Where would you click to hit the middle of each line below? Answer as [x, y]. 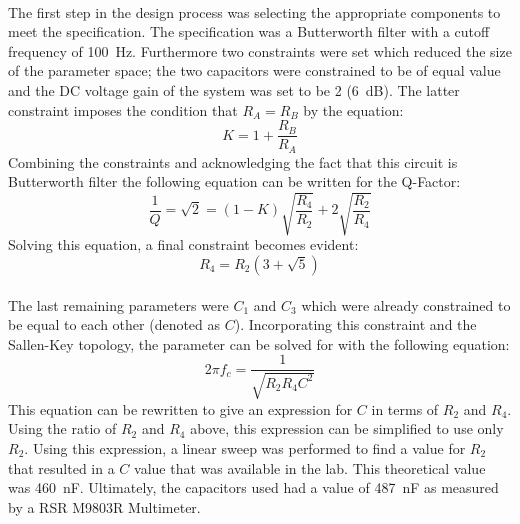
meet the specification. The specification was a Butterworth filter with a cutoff [249, 31]
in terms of [405, 408]
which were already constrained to [406, 304]
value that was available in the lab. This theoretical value [310, 467]
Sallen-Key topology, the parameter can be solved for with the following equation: [259, 343]
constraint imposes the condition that [123, 109]
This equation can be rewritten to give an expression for [180, 408]
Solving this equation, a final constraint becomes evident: [183, 244]
